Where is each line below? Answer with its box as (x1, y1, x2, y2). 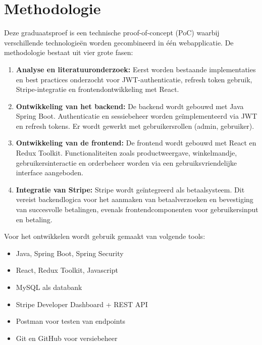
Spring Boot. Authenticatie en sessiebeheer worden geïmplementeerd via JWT (16, 111, 257, 121)
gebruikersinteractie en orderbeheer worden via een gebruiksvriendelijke (16, 157, 237, 168)
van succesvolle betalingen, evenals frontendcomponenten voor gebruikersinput (16, 204, 258, 215)
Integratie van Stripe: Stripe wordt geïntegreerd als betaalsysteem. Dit (16, 184, 245, 194)
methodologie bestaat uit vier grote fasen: (4, 47, 133, 58)
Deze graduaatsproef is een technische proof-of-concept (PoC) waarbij (4, 27, 220, 38)
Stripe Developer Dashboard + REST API (16, 299, 148, 309)
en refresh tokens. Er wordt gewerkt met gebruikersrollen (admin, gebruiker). (16, 120, 254, 131)
